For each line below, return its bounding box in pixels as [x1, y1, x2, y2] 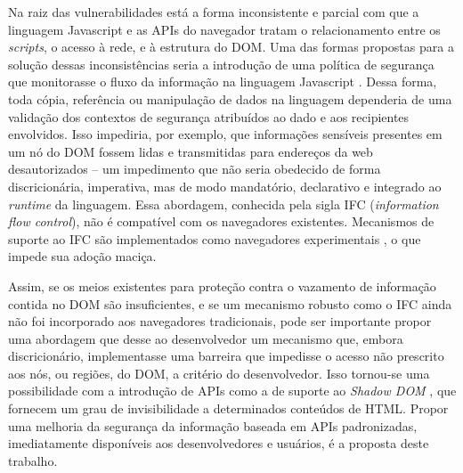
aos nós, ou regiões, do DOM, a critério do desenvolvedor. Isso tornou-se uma [8, 363, 430, 382]
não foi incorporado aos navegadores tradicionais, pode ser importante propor [8, 312, 432, 330]
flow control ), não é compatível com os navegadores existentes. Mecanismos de [8, 212, 435, 231]
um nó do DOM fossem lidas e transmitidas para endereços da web [8, 142, 373, 160]
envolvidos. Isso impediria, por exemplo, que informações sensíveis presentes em [8, 125, 443, 143]
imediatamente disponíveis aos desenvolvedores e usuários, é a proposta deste [8, 434, 429, 453]
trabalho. [8, 451, 58, 469]
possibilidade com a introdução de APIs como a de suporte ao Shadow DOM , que [8, 381, 457, 400]
